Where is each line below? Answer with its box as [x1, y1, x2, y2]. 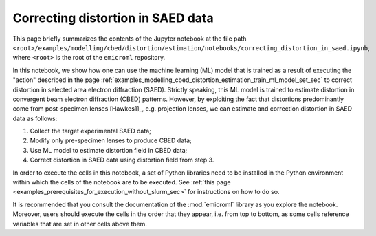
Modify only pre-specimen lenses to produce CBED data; [30, 136, 192, 144]
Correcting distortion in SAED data [12, 10, 214, 25]
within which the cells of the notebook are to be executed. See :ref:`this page [12, 178, 231, 186]
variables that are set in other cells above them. [12, 219, 148, 228]
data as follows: [12, 114, 58, 122]
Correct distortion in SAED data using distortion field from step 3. [30, 155, 214, 164]
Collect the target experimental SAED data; [30, 127, 151, 136]
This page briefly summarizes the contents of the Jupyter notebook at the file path [12, 34, 247, 43]
